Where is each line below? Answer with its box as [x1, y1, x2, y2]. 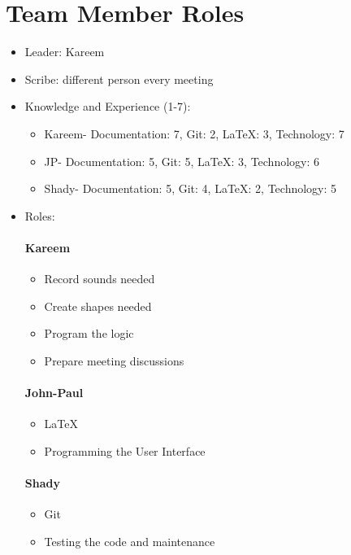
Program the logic [44, 325, 134, 342]
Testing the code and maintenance [44, 532, 215, 549]
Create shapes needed [44, 297, 152, 314]
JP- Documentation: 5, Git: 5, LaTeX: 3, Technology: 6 [44, 152, 320, 169]
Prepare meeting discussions [44, 352, 184, 369]
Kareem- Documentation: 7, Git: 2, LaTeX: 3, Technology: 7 [44, 125, 344, 142]
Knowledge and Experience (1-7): [24, 98, 191, 115]
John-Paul [24, 384, 84, 401]
